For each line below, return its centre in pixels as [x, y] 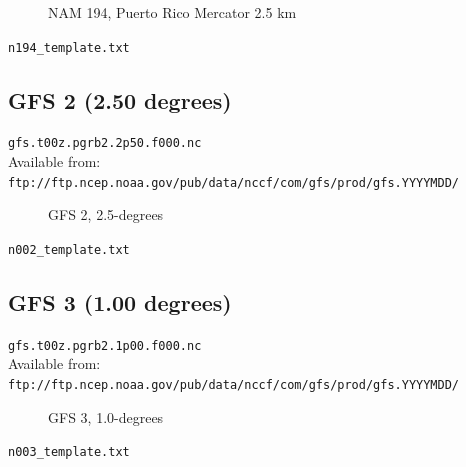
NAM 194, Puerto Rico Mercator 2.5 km [172, 12]
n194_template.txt [69, 47]
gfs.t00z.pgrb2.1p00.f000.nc [105, 345]
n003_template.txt [69, 452]
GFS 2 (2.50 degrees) [120, 99]
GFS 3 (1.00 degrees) [120, 302]
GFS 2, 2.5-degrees [106, 214]
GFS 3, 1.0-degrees [106, 416]
